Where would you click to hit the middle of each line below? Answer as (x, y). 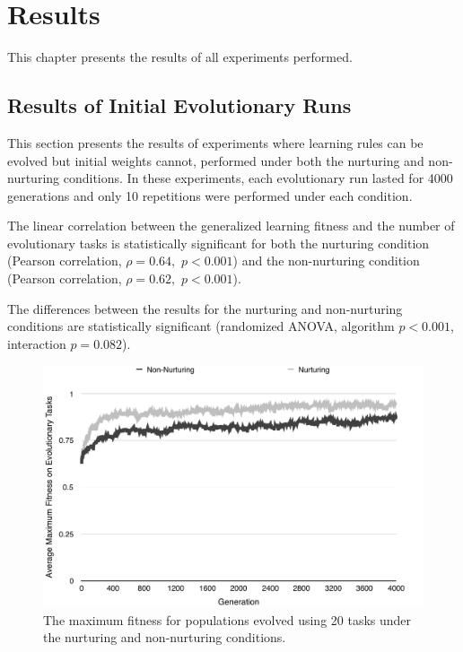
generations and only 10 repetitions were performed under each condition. (210, 195)
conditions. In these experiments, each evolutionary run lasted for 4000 (258, 178)
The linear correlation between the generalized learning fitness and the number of (231, 226)
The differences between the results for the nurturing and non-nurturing (205, 308)
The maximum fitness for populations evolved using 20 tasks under (227, 619)
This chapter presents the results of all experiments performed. (180, 57)
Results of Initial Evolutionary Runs (179, 105)
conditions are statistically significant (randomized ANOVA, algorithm (201, 326)
